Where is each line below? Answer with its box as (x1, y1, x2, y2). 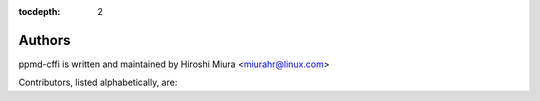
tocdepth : (18, 6, 61, 17)
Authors (18, 31, 71, 49)
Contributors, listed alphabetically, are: (18, 76, 178, 89)
